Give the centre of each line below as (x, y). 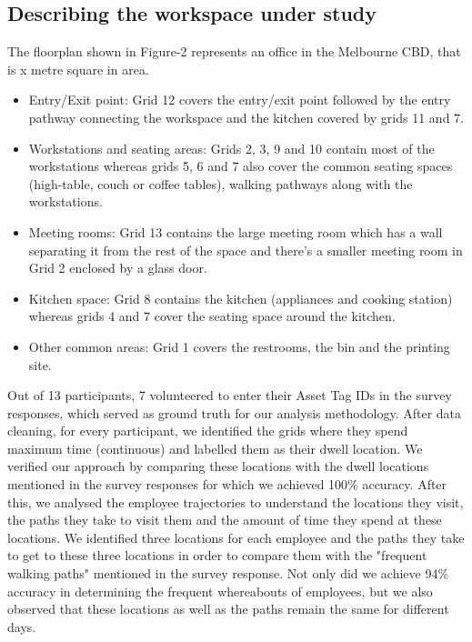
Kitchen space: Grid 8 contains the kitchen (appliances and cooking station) (241, 298)
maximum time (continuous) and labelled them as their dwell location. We (215, 448)
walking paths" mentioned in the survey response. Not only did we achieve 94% (228, 573)
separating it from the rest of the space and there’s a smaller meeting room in (246, 250)
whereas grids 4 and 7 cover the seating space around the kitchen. (212, 316)
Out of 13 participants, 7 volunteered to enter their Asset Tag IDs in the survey (230, 395)
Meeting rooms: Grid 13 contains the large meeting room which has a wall (236, 231)
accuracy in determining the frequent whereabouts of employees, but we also (220, 591)
